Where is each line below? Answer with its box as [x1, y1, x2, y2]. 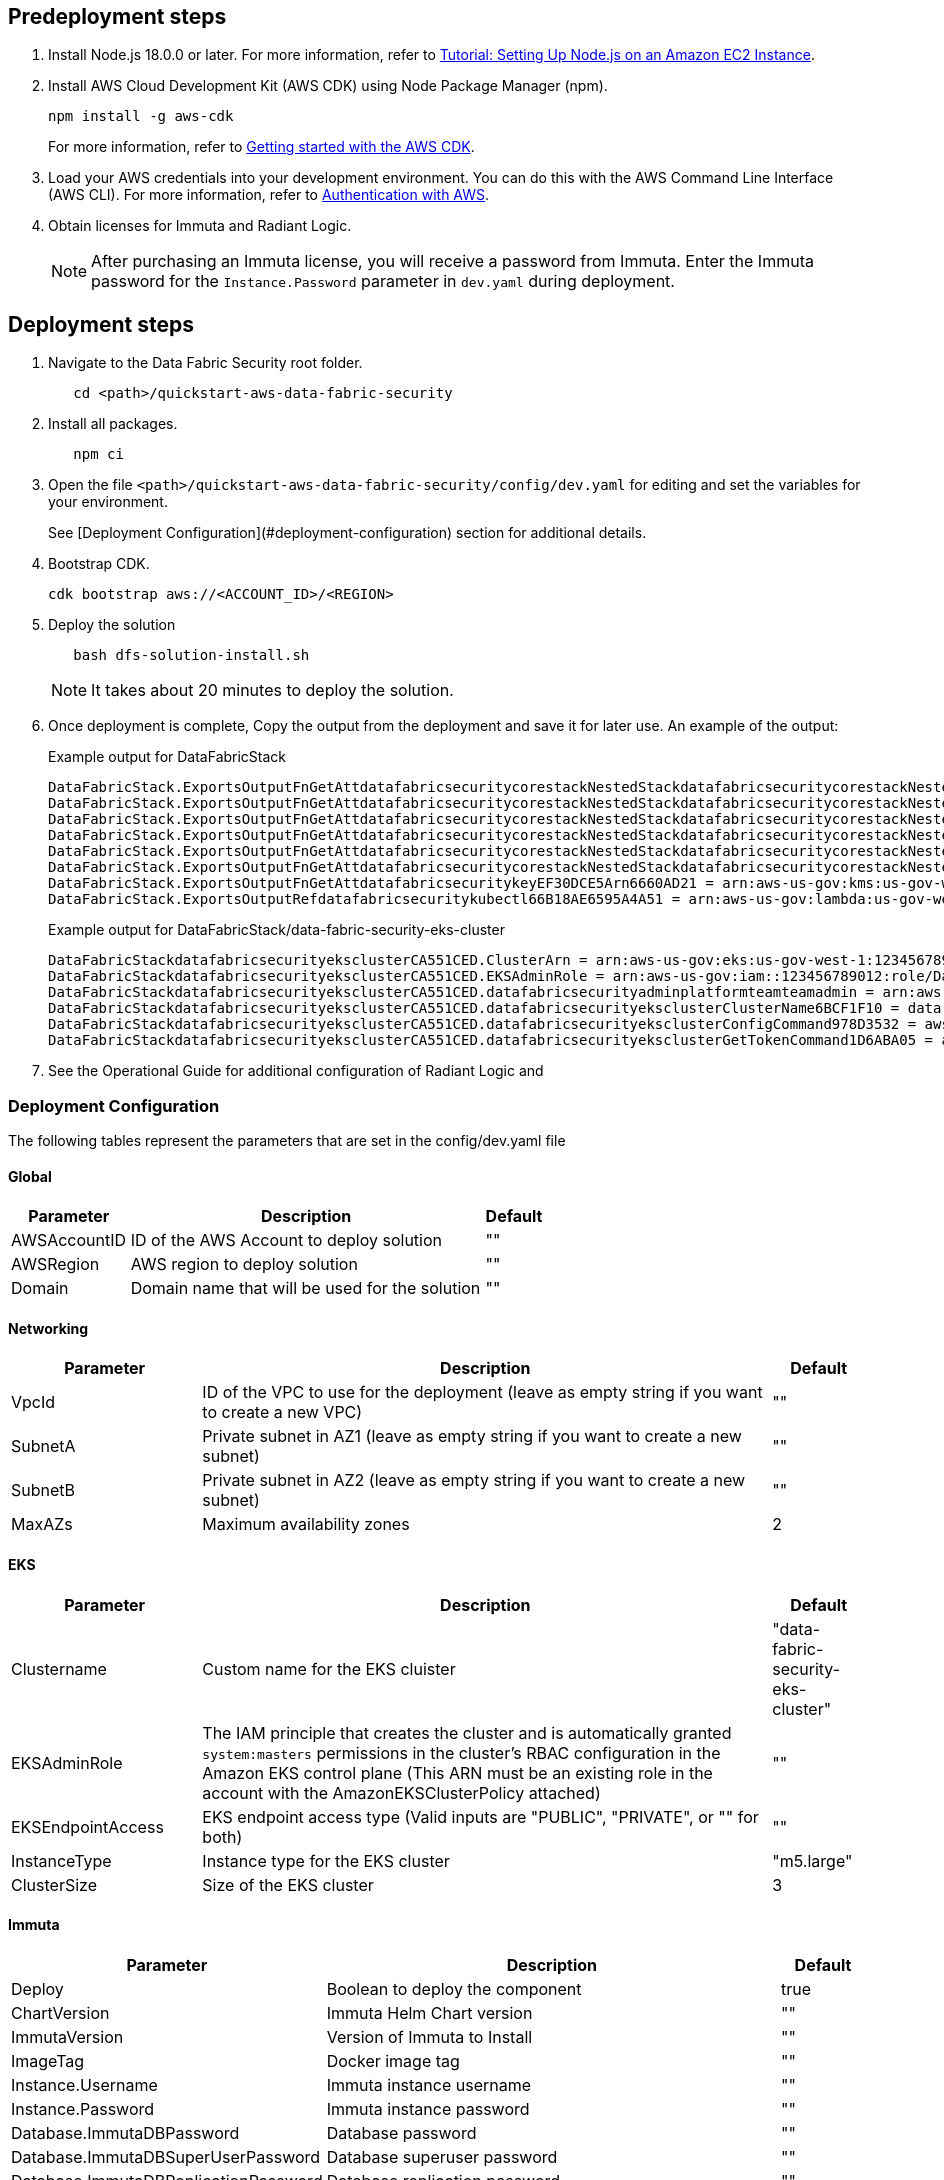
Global [8, 1167, 52, 1185]
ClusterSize [11, 1874, 97, 1895]
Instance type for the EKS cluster [202, 1850, 450, 1871]
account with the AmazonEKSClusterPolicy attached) [202, 1782, 601, 1803]
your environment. [48, 493, 168, 511]
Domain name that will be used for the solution [130, 1278, 481, 1299]
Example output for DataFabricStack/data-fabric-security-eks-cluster [48, 921, 505, 939]
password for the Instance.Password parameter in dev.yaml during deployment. [91, 271, 675, 292]
